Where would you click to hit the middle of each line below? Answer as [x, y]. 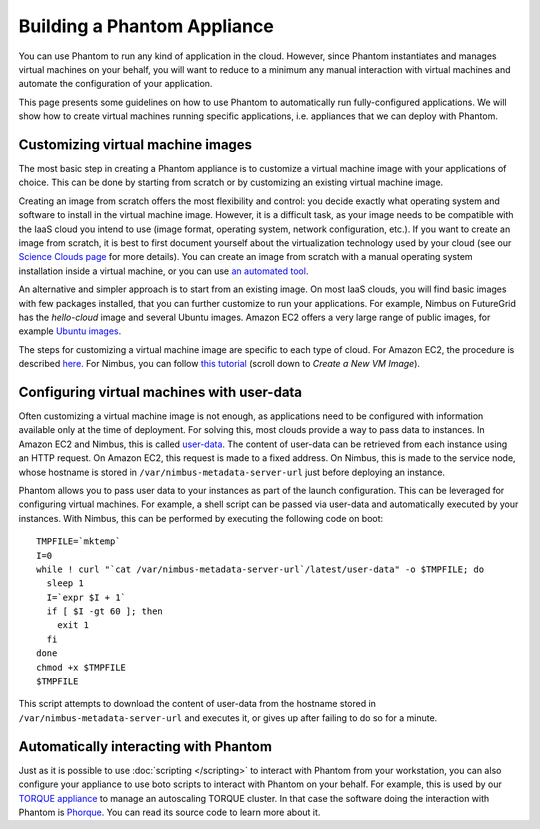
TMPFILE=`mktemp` [78, 541]
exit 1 [73, 625]
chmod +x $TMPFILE [81, 667]
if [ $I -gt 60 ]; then [105, 611]
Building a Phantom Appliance [146, 26]
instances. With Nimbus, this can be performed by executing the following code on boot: [201, 518]
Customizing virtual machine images [135, 144]
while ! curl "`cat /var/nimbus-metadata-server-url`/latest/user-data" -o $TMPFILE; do [260, 569]
